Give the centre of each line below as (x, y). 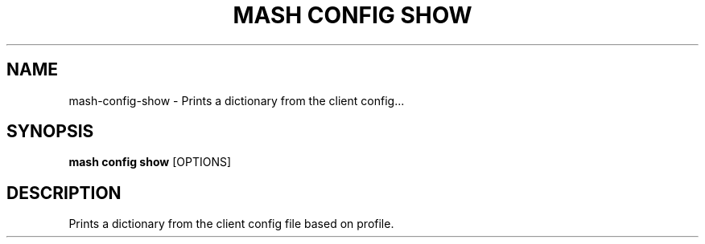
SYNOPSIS (50, 132)
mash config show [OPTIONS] (150, 162)
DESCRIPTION (64, 193)
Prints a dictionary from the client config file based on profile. (231, 224)
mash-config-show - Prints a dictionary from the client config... (237, 100)
